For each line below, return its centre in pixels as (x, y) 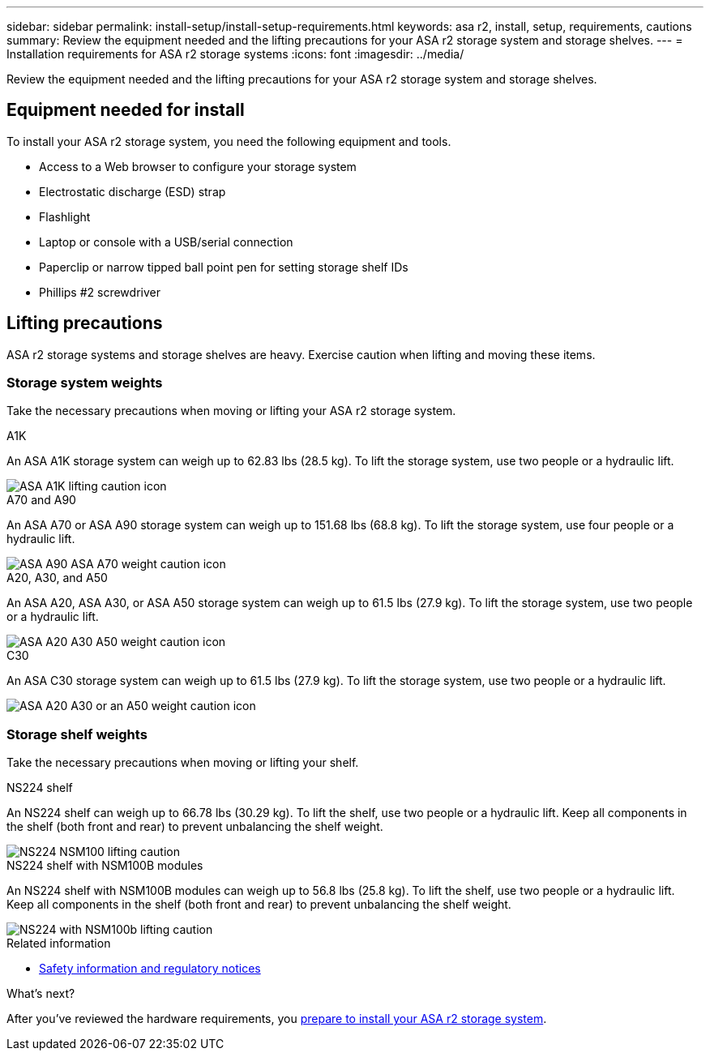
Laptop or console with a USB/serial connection (166, 242)
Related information (59, 944)
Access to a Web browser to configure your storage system (198, 166)
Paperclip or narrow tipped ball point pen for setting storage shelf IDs (224, 267)
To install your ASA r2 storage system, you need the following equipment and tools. (229, 141)
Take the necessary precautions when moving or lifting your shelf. (183, 763)
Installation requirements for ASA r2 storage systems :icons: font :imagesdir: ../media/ (235, 54)
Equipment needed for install (126, 110)
